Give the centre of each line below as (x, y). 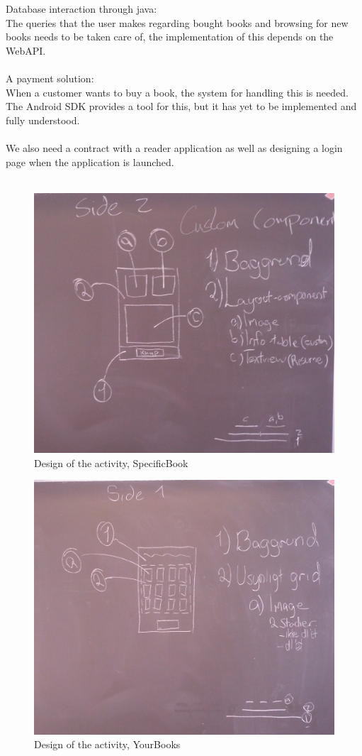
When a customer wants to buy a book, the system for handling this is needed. (177, 92)
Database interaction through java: (81, 9)
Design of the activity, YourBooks (107, 744)
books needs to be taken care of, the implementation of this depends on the (170, 37)
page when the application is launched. (90, 161)
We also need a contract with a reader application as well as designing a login (174, 147)
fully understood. (43, 120)
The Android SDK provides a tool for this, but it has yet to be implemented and (181, 106)
